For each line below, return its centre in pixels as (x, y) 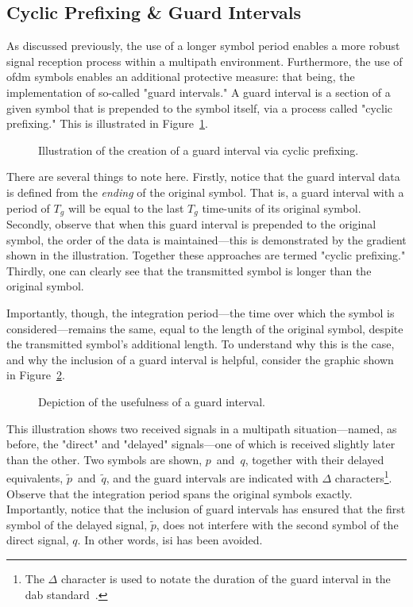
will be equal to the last (126, 207)
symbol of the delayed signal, (77, 524)
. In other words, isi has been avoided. (170, 540)
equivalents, (35, 477)
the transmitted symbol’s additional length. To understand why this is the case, (201, 344)
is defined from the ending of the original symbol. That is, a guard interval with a (205, 192)
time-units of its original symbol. (282, 207)
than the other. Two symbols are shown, (104, 459)
